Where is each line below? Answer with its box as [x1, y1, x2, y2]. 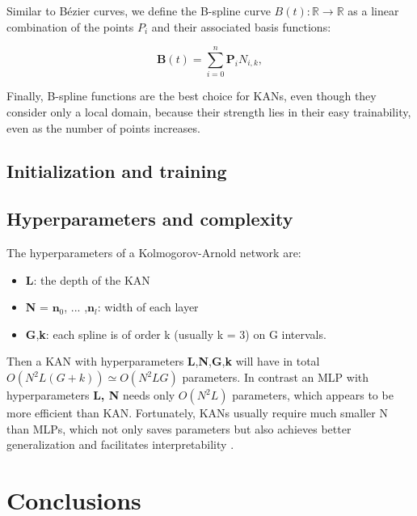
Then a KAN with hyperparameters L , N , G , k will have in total [6, 353, 320, 370]
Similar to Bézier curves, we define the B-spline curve [6, 2, 271, 19]
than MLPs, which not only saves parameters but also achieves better [6, 420, 352, 437]
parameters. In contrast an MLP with [182, 369, 369, 386]
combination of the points [6, 18, 134, 35]
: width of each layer [97, 298, 199, 315]
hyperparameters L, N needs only [6, 387, 175, 404]
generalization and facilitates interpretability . [6, 436, 234, 453]
